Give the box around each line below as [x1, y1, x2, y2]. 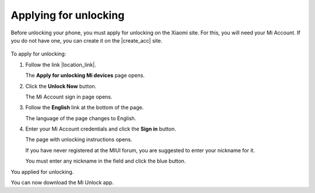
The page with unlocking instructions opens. [25, 136, 132, 143]
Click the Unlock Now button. [25, 82, 97, 90]
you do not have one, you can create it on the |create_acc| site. [10, 37, 163, 44]
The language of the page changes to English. [25, 114, 136, 122]
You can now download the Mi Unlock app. [10, 179, 114, 186]
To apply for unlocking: [10, 50, 66, 58]
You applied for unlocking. [10, 168, 74, 175]
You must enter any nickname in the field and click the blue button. [25, 157, 186, 164]
